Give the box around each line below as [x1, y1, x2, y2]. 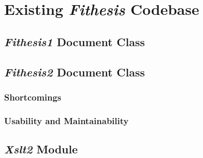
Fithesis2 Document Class [4, 64, 145, 80]
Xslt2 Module [4, 141, 78, 157]
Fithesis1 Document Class [4, 33, 145, 49]
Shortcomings [4, 90, 62, 103]
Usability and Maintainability [4, 114, 129, 127]
